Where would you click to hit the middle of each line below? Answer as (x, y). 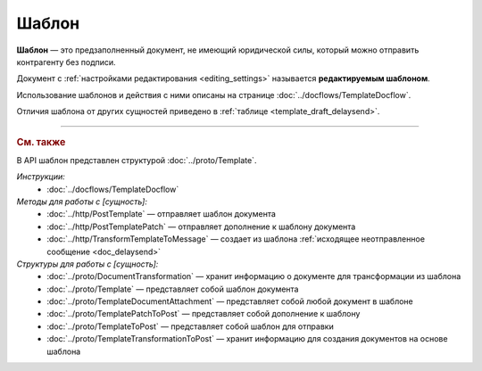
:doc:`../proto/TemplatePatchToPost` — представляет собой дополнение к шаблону (204, 314)
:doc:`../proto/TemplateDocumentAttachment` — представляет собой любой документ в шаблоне (230, 301)
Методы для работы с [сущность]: (82, 202)
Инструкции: (41, 177)
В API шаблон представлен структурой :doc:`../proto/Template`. (137, 160)
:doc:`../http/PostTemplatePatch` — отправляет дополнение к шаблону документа (201, 227)
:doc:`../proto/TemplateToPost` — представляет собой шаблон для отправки (190, 326)
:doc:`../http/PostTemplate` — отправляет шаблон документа (162, 214)
